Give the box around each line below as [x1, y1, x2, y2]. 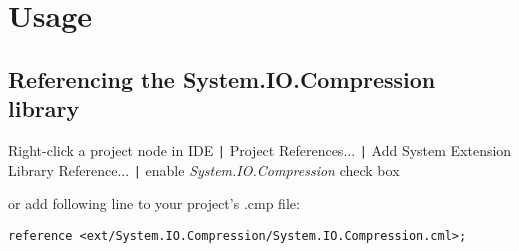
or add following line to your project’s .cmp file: [8, 193, 300, 214]
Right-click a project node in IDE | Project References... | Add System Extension [8, 139, 512, 160]
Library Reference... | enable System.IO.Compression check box [8, 159, 400, 180]
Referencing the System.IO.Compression [8, 63, 436, 94]
